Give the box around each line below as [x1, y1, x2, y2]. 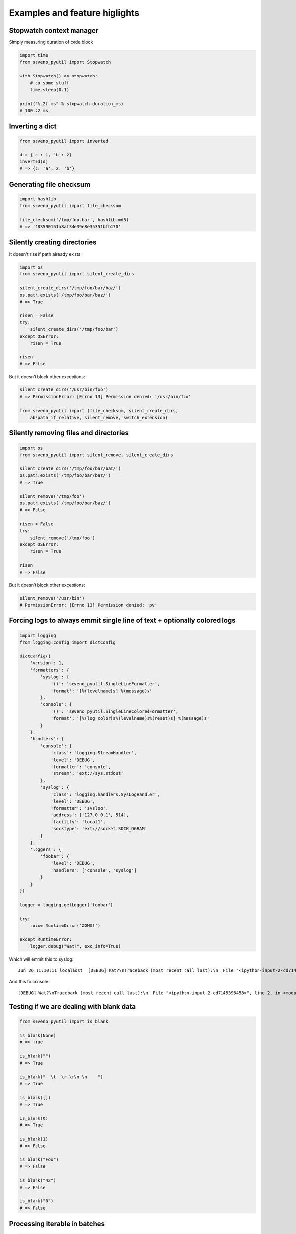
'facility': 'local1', [50, 819, 106, 825]
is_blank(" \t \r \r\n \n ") [19, 1074, 103, 1080]
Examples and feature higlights [9, 7, 140, 18]
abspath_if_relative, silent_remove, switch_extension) [30, 415, 168, 420]
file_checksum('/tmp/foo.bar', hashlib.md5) [19, 217, 129, 223]
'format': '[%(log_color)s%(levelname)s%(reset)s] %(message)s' [50, 716, 210, 721]
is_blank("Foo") [19, 1157, 59, 1162]
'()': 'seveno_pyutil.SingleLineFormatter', [50, 681, 160, 687]
